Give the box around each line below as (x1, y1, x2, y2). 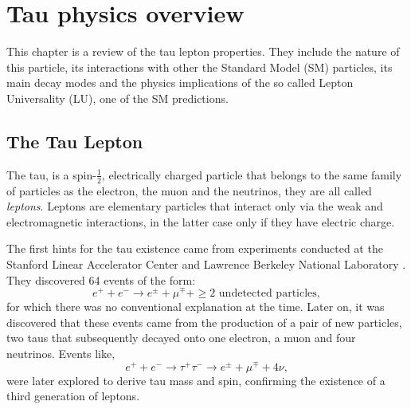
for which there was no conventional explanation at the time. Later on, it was (6, 298, 385, 315)
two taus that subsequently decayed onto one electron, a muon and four (6, 329, 356, 346)
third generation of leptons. (6, 387, 140, 404)
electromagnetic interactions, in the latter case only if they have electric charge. (6, 213, 395, 230)
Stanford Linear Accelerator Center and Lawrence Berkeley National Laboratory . (6, 255, 406, 272)
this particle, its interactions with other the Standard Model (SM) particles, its (6, 58, 393, 75)
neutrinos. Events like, (6, 344, 115, 361)
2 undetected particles (209, 288, 317, 300)
